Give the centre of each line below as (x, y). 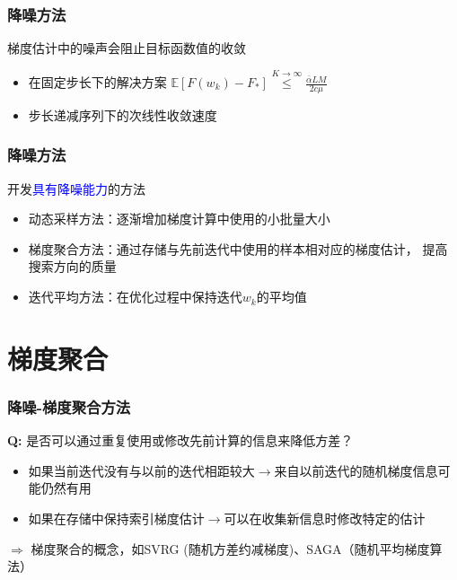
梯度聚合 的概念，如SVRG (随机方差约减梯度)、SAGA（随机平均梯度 (230, 548)
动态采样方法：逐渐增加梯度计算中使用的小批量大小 (179, 219)
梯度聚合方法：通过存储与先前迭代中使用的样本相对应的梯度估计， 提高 (238, 248)
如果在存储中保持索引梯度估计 (116, 518)
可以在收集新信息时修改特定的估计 (325, 518)
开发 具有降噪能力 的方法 (76, 188)
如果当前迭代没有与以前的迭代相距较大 (141, 470)
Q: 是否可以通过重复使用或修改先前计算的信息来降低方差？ (180, 440)
